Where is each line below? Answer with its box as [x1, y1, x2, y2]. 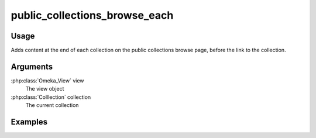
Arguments [11, 61, 53, 71]
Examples [11, 117, 48, 127]
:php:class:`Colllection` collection [11, 94, 91, 101]
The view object [25, 85, 64, 92]
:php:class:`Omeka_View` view [11, 77, 84, 84]
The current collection [25, 102, 79, 109]
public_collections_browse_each [11, 9, 174, 22]
